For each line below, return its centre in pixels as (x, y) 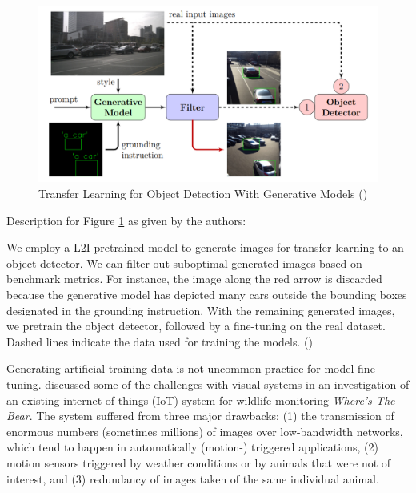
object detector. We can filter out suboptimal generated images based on (184, 263)
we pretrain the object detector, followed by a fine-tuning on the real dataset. (196, 326)
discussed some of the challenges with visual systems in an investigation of (227, 384)
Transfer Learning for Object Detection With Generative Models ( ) (203, 194)
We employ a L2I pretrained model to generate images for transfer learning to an (205, 247)
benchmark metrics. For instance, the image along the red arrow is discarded (194, 279)
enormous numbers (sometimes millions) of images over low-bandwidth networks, (205, 431)
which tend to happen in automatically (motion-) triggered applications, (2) (192, 447)
